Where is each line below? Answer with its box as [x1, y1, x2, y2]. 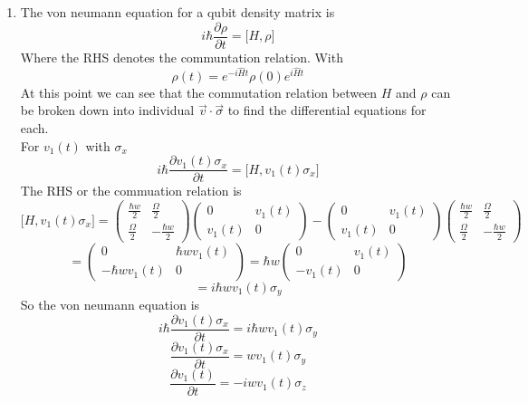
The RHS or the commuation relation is [20, 181, 242, 200]
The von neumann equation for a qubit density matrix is [20, 3, 335, 21]
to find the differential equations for [227, 101, 427, 120]
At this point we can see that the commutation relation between [20, 82, 378, 101]
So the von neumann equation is [20, 295, 200, 314]
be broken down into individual [20, 101, 195, 120]
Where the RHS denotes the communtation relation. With [20, 47, 343, 66]
